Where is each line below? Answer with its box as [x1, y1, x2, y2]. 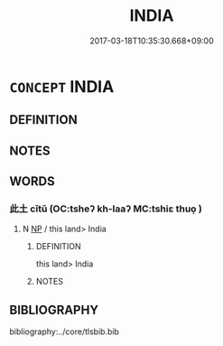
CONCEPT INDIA [9, 76, 115, 97]
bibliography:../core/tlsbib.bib [9, 326, 120, 337]
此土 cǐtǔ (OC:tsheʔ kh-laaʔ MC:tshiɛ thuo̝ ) [9, 202, 203, 215]
